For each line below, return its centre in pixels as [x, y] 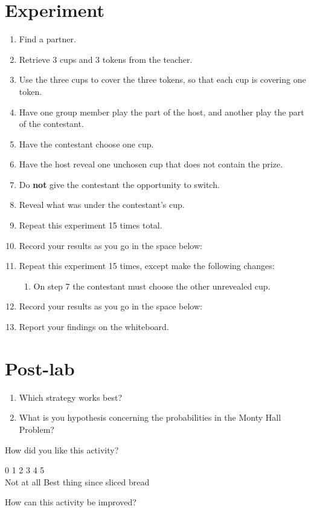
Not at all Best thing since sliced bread [77, 481]
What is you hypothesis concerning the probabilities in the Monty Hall [150, 417]
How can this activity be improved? [71, 502]
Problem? [37, 429]
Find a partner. [47, 39]
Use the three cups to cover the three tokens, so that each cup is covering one [162, 79]
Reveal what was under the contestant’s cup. [102, 205]
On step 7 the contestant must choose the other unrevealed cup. [152, 286]
